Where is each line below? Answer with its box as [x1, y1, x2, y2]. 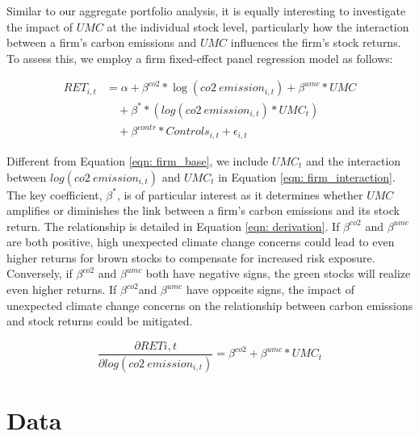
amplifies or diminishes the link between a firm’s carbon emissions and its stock [6, 202, 400, 219]
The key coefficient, [6, 186, 103, 203]
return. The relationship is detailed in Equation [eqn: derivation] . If [6, 217, 340, 234]
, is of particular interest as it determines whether [116, 186, 363, 203]
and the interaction [306, 152, 401, 169]
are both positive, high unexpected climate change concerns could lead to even [6, 233, 395, 250]
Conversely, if [6, 265, 73, 282]
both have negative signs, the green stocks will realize [145, 265, 411, 282]
